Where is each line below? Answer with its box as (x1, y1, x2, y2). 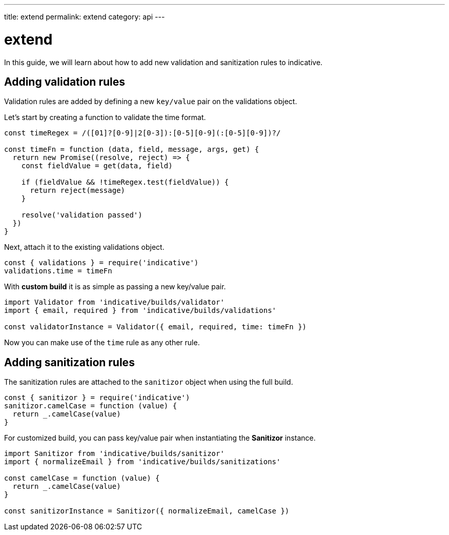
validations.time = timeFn (4, 267, 112, 275)
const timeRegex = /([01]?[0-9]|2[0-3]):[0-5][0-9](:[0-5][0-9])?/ (4, 129, 281, 137)
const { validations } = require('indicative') (4, 259, 199, 267)
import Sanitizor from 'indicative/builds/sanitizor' (4, 449, 224, 458)
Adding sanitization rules (4, 355, 135, 369)
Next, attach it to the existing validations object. (4, 243, 165, 252)
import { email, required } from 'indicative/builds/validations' (4, 306, 277, 315)
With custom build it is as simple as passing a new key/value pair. (4, 282, 226, 291)
